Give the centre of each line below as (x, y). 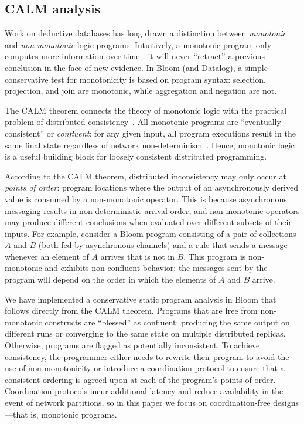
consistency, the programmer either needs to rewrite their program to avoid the (147, 356)
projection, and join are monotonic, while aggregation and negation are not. (141, 91)
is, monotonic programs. (74, 414)
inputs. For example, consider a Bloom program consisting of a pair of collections (151, 233)
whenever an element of (47, 256)
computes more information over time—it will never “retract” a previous (135, 56)
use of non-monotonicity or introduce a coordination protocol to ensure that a (145, 368)
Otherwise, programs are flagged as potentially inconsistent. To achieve (132, 345)
